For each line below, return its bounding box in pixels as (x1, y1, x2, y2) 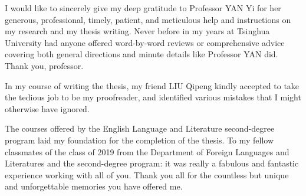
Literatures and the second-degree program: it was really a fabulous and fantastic (5, 157, 299, 169)
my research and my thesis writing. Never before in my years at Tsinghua (5, 25, 270, 37)
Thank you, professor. (5, 59, 84, 71)
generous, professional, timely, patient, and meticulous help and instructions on (5, 13, 291, 25)
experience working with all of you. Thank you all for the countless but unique (5, 168, 289, 181)
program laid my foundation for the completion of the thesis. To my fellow (5, 133, 274, 146)
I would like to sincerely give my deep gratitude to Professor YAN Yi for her (5, 2, 281, 14)
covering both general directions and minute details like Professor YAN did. (5, 48, 278, 60)
